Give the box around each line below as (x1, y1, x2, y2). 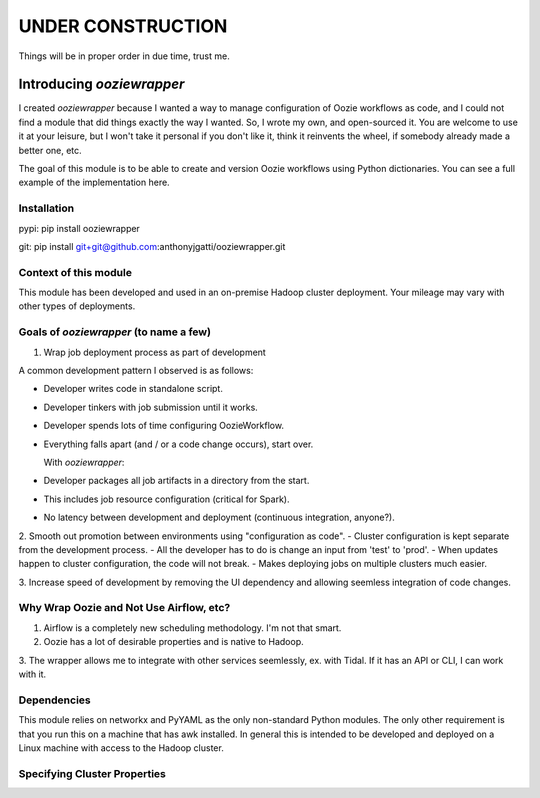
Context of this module (18, 265, 132, 279)
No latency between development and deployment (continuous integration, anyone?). (43, 511, 395, 524)
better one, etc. (18, 144, 82, 156)
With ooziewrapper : (43, 456, 125, 468)
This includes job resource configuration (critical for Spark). (43, 493, 290, 505)
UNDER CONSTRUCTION (18, 15, 228, 37)
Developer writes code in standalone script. (43, 383, 224, 395)
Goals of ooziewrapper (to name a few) (18, 325, 212, 339)
